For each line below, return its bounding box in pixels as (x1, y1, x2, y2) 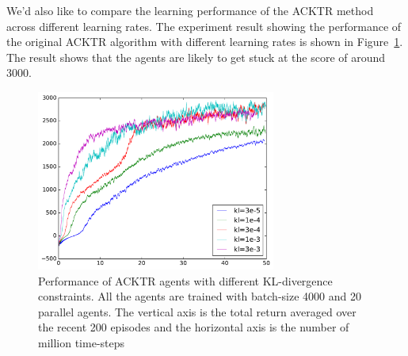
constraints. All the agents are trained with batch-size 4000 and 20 (38, 288, 361, 304)
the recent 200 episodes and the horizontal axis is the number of (38, 319, 349, 335)
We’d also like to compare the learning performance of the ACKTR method (6, 2, 374, 18)
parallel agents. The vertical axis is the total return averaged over (38, 303, 357, 320)
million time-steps (38, 334, 125, 350)
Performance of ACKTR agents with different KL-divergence (38, 272, 333, 289)
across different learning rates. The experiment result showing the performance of (6, 17, 402, 34)
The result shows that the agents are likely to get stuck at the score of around (6, 48, 386, 65)
